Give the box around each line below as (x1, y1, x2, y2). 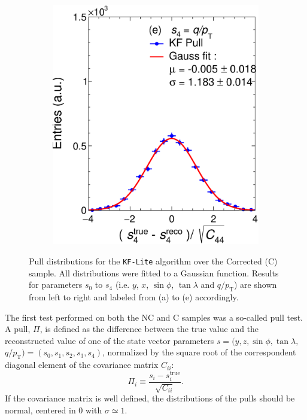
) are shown (234, 278, 277, 291)
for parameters (29, 278, 83, 291)
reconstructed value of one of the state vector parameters (5, 334, 214, 346)
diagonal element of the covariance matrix (5, 358, 159, 371)
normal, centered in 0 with (5, 403, 102, 416)
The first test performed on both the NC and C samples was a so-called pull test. (5, 311, 303, 323)
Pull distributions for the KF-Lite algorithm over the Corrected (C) (29, 254, 278, 267)
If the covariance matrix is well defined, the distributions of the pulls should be (5, 392, 295, 404)
